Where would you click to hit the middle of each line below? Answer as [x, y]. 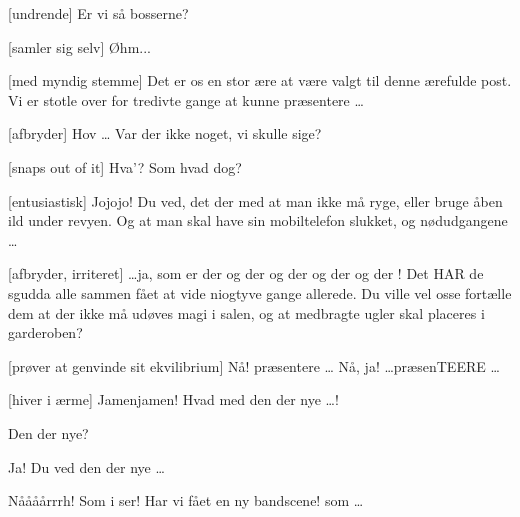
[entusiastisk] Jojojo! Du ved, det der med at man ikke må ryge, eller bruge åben [255, 200]
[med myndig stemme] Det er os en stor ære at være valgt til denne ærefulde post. [260, 80]
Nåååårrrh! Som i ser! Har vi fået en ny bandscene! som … [186, 500]
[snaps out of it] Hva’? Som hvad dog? [125, 166]
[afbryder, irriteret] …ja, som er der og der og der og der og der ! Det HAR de [246, 273]
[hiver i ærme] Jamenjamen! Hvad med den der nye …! [173, 399]
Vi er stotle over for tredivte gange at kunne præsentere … [186, 99]
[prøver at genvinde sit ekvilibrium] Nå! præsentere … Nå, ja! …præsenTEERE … [254, 365]
